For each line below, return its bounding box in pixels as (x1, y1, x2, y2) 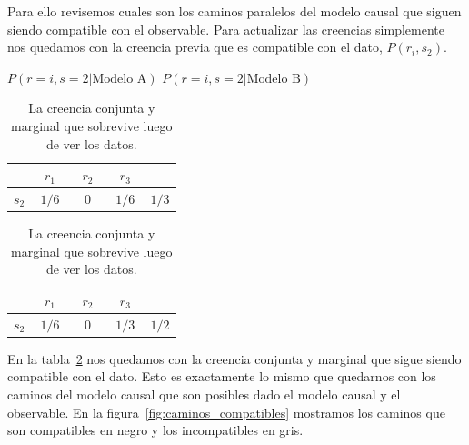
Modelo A (92, 72, 147, 86)
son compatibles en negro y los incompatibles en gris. (7, 420, 304, 440)
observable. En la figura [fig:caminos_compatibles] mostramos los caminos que (7, 402, 445, 421)
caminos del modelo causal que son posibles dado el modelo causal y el (7, 385, 401, 403)
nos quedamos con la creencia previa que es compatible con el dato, (7, 37, 383, 56)
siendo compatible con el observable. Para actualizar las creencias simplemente (7, 19, 444, 38)
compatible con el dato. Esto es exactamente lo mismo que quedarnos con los (7, 367, 436, 386)
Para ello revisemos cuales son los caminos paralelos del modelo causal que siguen (7, 2, 462, 20)
